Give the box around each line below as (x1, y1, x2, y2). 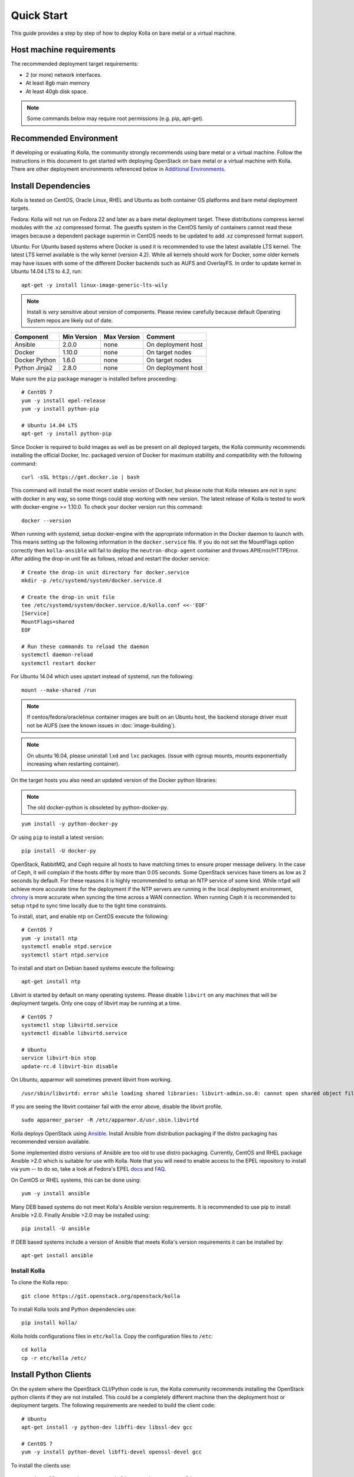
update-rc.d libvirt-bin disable (21, 1063, 118, 1069)
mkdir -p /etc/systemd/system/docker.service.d (21, 577, 162, 584)
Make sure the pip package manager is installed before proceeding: (11, 375, 177, 382)
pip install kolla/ (21, 1319, 78, 1326)
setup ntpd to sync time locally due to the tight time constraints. (11, 902, 168, 909)
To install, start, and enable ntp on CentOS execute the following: (11, 913, 169, 920)
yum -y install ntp (21, 935, 78, 942)
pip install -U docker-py (21, 848, 97, 854)
